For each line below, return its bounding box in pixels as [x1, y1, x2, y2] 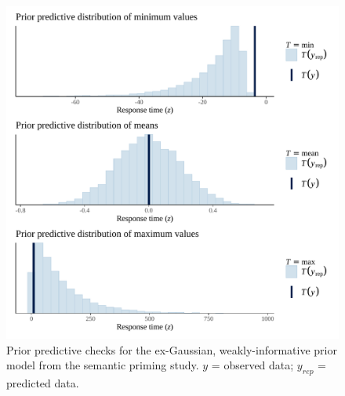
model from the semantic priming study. [6, 357, 199, 373]
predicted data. [6, 374, 79, 391]
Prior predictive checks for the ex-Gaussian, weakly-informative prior [6, 341, 337, 358]
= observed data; [211, 357, 294, 373]
